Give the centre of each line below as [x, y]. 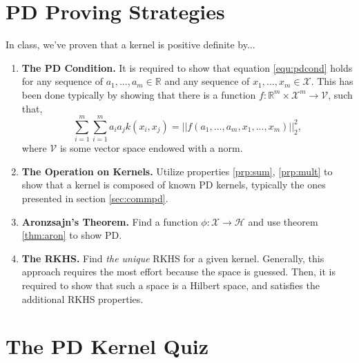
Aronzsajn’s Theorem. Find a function [110, 221]
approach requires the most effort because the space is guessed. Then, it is [178, 272]
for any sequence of [62, 81]
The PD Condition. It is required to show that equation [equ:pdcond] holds [187, 67]
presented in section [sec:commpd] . [95, 198]
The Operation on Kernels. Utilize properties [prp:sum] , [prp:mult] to [177, 171]
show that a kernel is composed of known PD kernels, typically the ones [174, 185]
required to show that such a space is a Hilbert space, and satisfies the [171, 285]
